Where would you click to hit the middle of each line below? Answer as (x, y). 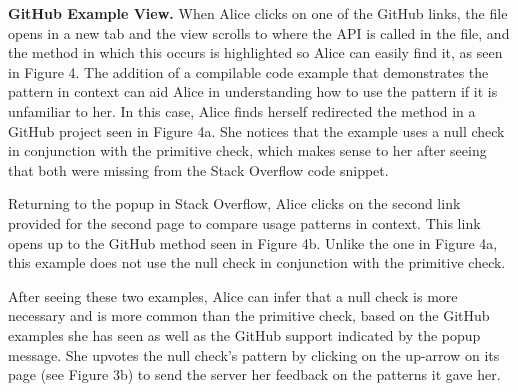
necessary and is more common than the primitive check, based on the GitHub (249, 315)
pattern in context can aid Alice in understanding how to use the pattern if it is (253, 91)
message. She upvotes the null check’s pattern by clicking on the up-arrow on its (254, 354)
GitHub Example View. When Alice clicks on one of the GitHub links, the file (258, 13)
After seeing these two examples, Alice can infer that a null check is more (233, 295)
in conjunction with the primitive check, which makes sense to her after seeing (247, 150)
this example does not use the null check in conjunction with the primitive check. (257, 262)
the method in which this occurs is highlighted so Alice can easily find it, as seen (255, 52)
